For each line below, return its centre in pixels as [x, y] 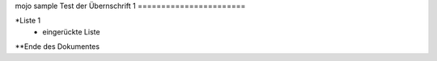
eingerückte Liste [71, 31]
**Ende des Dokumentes [57, 47]
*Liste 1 [28, 21]
